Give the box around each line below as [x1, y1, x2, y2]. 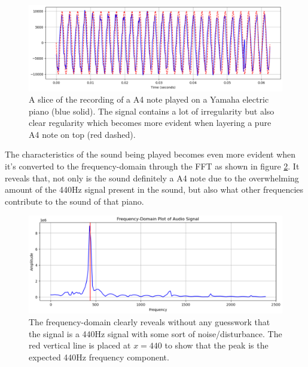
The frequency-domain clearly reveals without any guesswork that [29, 316, 270, 328]
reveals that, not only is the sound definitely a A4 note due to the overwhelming [5, 171, 299, 184]
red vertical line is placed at [29, 339, 131, 351]
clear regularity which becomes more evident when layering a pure [29, 116, 272, 129]
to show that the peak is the [164, 339, 269, 351]
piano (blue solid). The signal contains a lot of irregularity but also [29, 104, 275, 117]
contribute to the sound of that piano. [5, 195, 144, 207]
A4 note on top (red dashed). [29, 128, 136, 140]
